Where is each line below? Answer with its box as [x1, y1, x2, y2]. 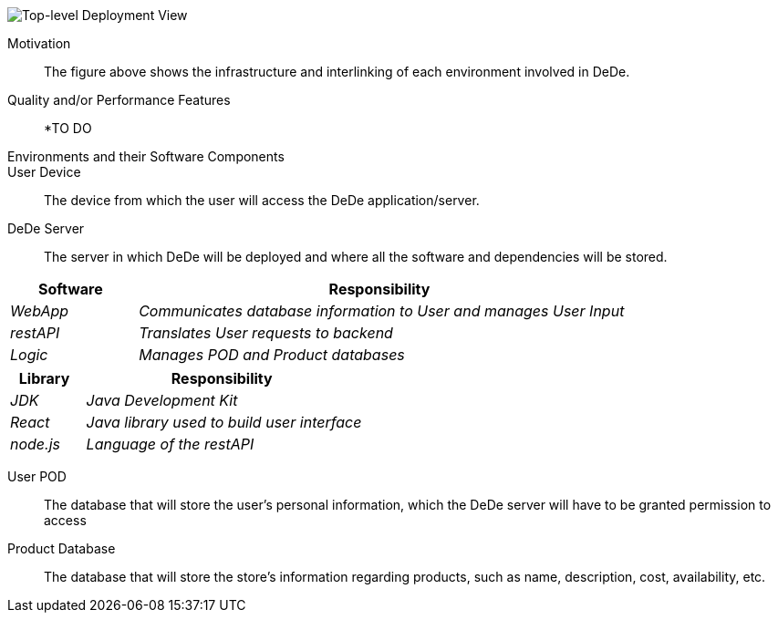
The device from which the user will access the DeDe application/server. [44, 192, 480, 208]
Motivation [7, 36, 71, 51]
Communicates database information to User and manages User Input [139, 302, 625, 320]
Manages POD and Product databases [139, 346, 405, 364]
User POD [7, 469, 67, 484]
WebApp [10, 302, 69, 320]
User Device [7, 164, 81, 180]
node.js [10, 435, 60, 453]
